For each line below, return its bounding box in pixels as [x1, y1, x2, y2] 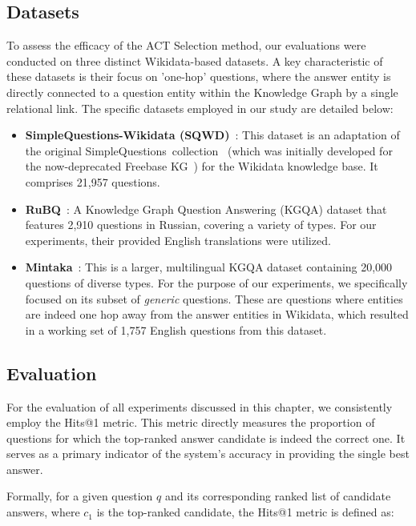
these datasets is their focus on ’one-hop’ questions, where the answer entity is [6, 68, 391, 85]
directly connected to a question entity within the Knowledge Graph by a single [6, 83, 398, 100]
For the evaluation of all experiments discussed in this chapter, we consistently [6, 398, 393, 415]
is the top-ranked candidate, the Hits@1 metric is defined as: [96, 504, 394, 520]
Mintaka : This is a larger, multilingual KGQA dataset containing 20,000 [25, 259, 393, 275]
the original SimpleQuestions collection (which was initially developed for [25, 142, 393, 159]
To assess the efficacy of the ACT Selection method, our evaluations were [6, 37, 366, 54]
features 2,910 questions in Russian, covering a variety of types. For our [25, 216, 377, 233]
